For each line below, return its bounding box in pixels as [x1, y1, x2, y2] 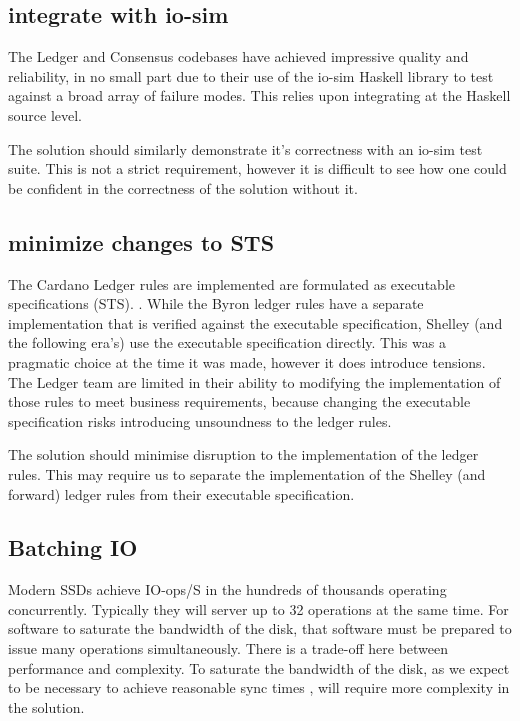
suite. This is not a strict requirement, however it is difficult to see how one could [8, 158, 507, 179]
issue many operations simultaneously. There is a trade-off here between [8, 638, 449, 659]
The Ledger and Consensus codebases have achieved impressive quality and [8, 46, 469, 67]
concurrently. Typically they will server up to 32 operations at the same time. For [8, 598, 509, 619]
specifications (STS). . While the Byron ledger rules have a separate [8, 293, 424, 314]
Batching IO [8, 532, 138, 563]
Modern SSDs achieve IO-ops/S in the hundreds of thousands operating [8, 579, 447, 600]
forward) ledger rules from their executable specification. [8, 483, 355, 504]
